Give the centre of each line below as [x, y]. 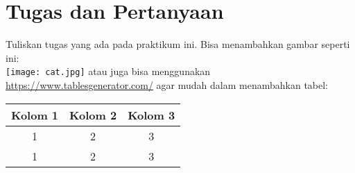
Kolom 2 [93, 115]
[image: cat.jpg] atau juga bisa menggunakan [108, 71]
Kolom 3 [151, 115]
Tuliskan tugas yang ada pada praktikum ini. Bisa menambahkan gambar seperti [178, 44]
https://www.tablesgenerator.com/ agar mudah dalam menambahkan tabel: [167, 84]
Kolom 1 [35, 115]
